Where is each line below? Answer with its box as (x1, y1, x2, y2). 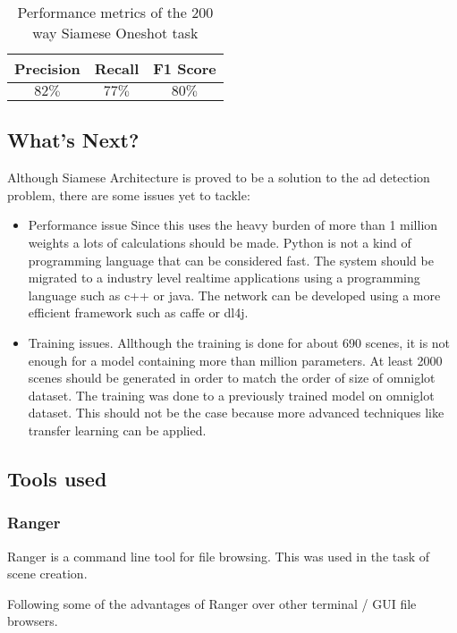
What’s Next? (7, 126, 140, 154)
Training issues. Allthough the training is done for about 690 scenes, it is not (28, 333, 451, 351)
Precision (14, 58, 80, 79)
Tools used (7, 464, 107, 492)
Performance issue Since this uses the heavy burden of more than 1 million (28, 215, 438, 234)
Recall (94, 58, 140, 79)
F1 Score (153, 58, 216, 79)
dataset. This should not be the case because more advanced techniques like (28, 403, 444, 422)
